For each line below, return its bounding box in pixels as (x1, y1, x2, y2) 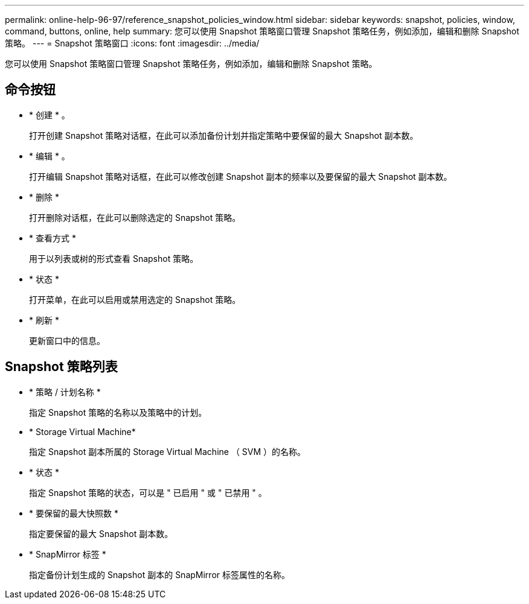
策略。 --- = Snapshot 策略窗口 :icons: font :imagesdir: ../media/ (5, 38, 260, 48)
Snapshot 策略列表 (5, 359, 118, 375)
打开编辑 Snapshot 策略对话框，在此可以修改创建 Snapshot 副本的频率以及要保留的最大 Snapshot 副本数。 (29, 171, 452, 182)
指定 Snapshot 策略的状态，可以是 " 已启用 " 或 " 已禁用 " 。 (29, 487, 267, 498)
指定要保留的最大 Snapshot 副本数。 (29, 528, 173, 539)
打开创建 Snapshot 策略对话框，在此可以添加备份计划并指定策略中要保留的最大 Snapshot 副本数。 (29, 130, 418, 141)
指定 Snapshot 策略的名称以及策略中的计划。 (29, 407, 207, 418)
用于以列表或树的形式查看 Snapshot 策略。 (29, 253, 199, 264)
